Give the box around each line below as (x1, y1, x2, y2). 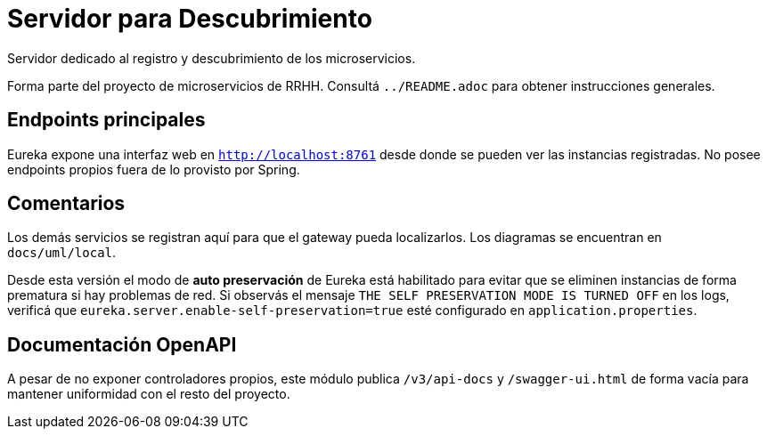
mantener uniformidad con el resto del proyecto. (7, 386, 290, 402)
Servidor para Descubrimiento (7, 4, 372, 34)
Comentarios (7, 192, 126, 215)
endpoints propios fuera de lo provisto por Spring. (7, 161, 300, 177)
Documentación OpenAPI (7, 333, 237, 356)
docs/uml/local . (7, 245, 117, 261)
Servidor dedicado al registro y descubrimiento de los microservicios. (7, 50, 416, 66)
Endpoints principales (7, 109, 206, 132)
